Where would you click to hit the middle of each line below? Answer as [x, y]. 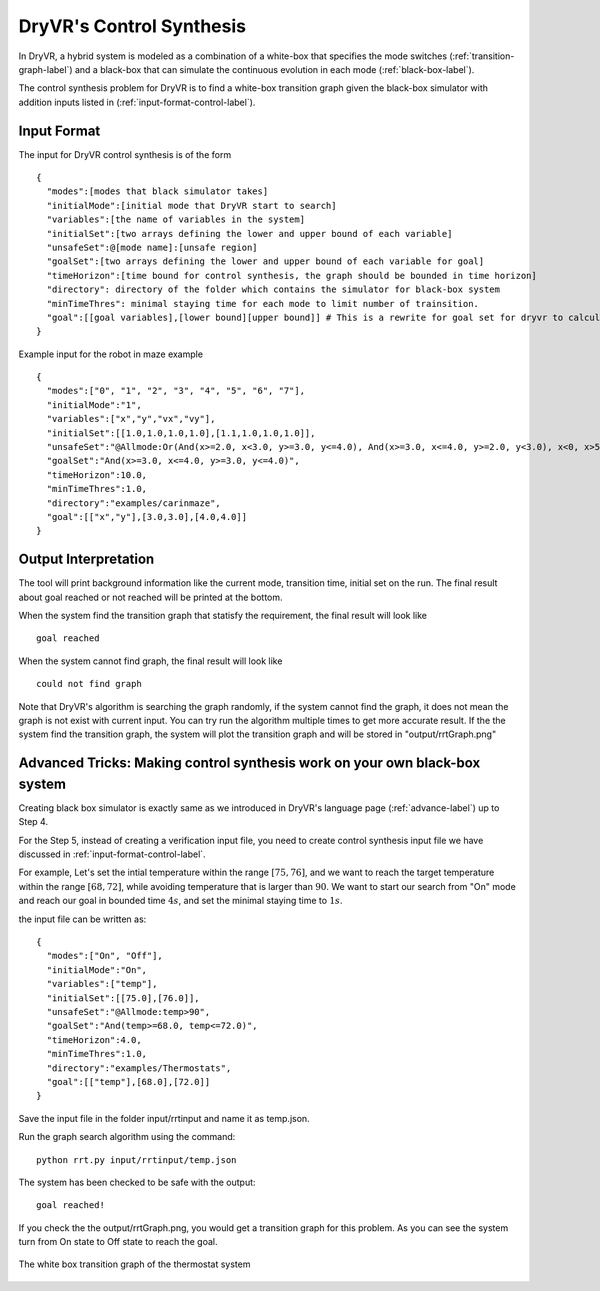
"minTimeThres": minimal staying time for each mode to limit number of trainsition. [263, 303]
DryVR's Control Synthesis [132, 26]
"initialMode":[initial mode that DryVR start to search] [191, 205]
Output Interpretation [86, 559]
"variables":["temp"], [102, 984]
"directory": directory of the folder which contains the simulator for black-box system [273, 289]
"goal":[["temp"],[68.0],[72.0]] [128, 1081]
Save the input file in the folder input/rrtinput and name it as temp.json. [164, 1118]
